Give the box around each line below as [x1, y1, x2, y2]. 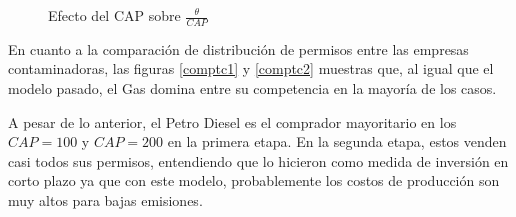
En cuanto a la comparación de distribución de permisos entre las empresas [8, 38, 469, 59]
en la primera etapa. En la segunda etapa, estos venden [167, 131, 507, 152]
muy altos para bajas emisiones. [8, 189, 203, 210]
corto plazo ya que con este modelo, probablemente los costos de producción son [8, 170, 500, 191]
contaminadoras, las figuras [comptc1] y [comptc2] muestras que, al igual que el [8, 58, 494, 79]
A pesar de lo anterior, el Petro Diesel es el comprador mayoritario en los [8, 111, 457, 132]
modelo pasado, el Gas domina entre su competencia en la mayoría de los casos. [8, 78, 497, 99]
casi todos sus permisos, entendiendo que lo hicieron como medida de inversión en [8, 150, 509, 171]
